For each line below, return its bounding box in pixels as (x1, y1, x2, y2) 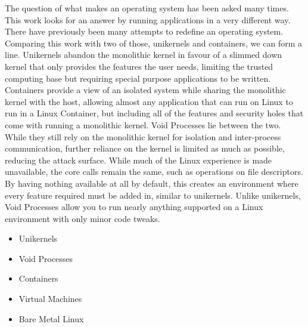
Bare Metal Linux (18, 312, 84, 325)
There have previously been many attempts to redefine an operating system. (5, 25, 284, 38)
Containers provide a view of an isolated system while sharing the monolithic (5, 84, 286, 96)
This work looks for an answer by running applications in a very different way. (5, 13, 291, 26)
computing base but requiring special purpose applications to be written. (5, 72, 271, 84)
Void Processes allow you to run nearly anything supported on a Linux (5, 200, 263, 213)
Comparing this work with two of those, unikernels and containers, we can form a (5, 36, 303, 49)
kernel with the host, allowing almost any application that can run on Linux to (5, 95, 293, 107)
